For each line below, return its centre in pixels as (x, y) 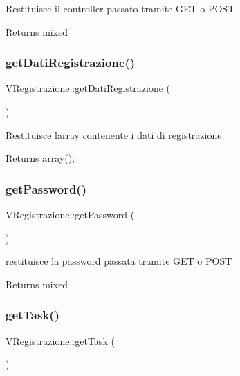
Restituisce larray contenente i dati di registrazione (114, 134)
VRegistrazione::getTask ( (60, 340)
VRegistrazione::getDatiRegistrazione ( (88, 88)
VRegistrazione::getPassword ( (70, 214)
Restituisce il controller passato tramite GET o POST (120, 8)
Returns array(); (40, 158)
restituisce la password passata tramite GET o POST (119, 261)
